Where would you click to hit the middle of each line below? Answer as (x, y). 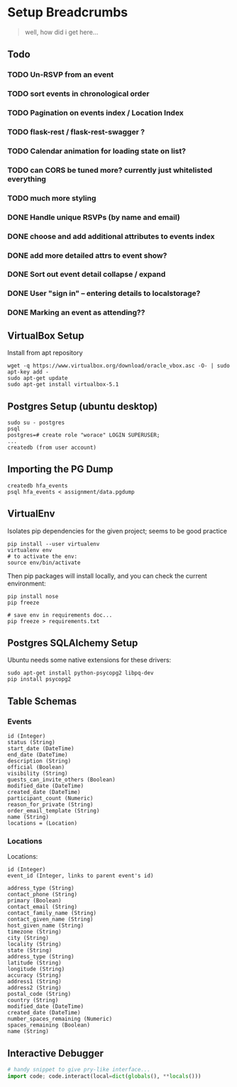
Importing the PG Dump (60, 469)
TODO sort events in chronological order (78, 94)
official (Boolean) (36, 768)
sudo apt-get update (38, 378)
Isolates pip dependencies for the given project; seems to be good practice (117, 531)
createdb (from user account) (52, 447)
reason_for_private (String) (50, 805)
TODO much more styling (52, 198)
